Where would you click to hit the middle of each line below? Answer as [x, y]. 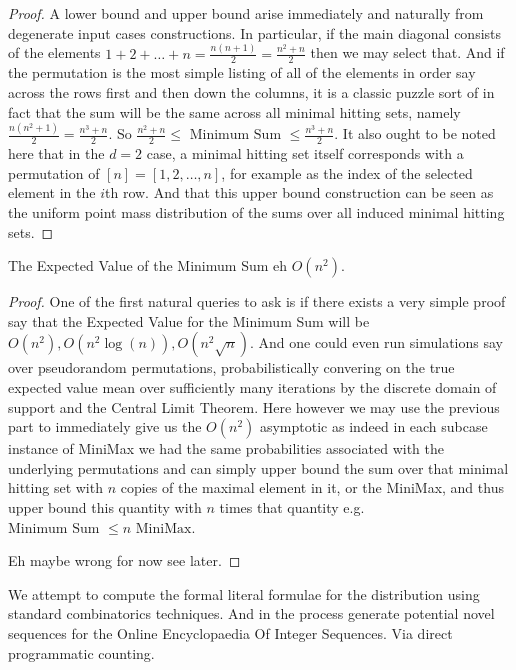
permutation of [54, 172]
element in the [52, 192]
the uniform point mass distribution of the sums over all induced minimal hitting [256, 212]
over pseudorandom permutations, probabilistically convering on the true [231, 367]
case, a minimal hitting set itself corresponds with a [305, 153]
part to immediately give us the [105, 426]
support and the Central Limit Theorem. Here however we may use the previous [254, 406]
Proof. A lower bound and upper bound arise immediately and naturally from [246, 13]
